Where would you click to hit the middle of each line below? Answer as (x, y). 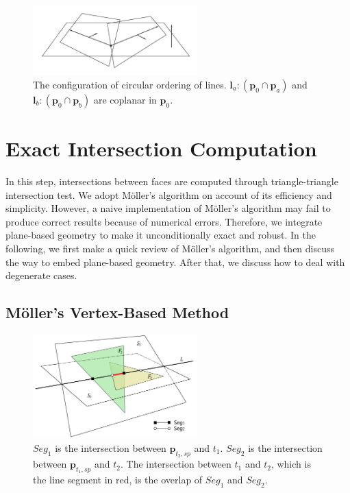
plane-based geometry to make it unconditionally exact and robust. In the (161, 235)
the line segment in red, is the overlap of (118, 480)
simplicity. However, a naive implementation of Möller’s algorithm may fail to (168, 208)
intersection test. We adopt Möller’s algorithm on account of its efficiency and (169, 194)
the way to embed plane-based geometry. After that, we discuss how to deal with (175, 262)
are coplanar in (125, 99)
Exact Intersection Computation (161, 148)
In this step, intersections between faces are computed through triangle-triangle (172, 181)
